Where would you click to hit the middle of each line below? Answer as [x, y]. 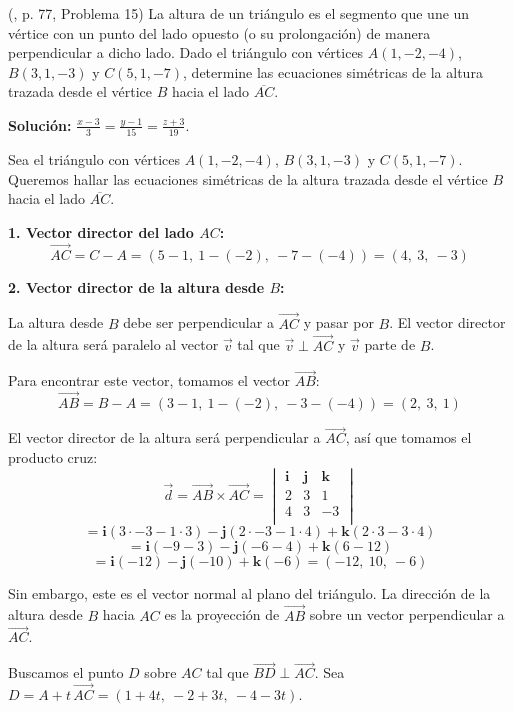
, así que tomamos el [408, 437]
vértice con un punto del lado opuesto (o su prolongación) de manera [219, 32]
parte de [390, 344]
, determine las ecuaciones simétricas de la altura [333, 71]
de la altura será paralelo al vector [113, 344]
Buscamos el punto [66, 672]
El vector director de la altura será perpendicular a [164, 437]
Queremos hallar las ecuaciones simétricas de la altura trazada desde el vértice [248, 178]
